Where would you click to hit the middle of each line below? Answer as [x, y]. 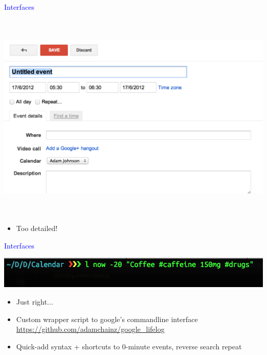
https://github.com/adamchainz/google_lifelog [90, 329]
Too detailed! [37, 228]
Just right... [35, 302]
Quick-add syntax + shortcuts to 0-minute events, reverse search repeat [129, 346]
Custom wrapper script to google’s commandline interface [107, 319]
